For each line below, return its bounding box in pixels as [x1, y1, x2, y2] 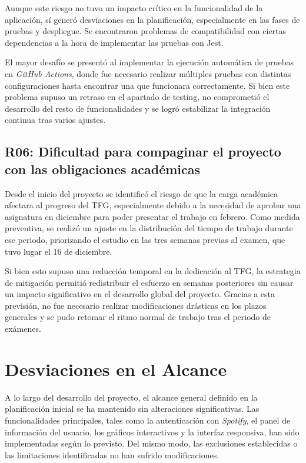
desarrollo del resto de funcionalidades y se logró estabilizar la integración [5, 102, 271, 114]
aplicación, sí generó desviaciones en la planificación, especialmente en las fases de [5, 13, 300, 25]
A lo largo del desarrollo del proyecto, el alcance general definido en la [5, 391, 258, 403]
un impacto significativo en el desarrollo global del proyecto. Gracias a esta [5, 288, 275, 300]
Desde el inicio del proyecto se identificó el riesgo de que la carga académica [5, 187, 278, 199]
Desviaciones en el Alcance [5, 357, 227, 381]
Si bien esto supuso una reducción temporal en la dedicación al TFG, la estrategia [5, 265, 301, 277]
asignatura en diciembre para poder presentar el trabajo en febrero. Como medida [5, 210, 300, 222]
